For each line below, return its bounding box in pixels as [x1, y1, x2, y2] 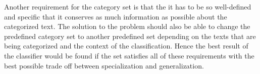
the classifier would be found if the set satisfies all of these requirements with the [4, 50, 254, 60]
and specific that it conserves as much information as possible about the [4, 11, 227, 21]
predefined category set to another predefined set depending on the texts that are [4, 30, 256, 41]
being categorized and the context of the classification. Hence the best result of [4, 40, 248, 51]
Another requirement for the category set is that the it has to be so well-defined [4, 1, 251, 11]
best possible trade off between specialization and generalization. [4, 60, 204, 70]
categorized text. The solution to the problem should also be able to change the [4, 21, 250, 31]
